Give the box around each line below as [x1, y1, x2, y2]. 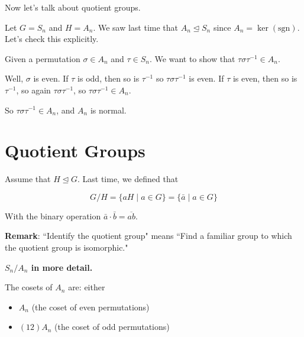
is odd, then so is [77, 72, 140, 85]
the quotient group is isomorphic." [5, 241, 128, 254]
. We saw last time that [93, 21, 179, 33]
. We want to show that [150, 52, 235, 64]
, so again [16, 83, 51, 96]
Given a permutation [5, 52, 80, 64]
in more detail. [31, 261, 93, 273]
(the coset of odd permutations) [54, 320, 170, 333]
